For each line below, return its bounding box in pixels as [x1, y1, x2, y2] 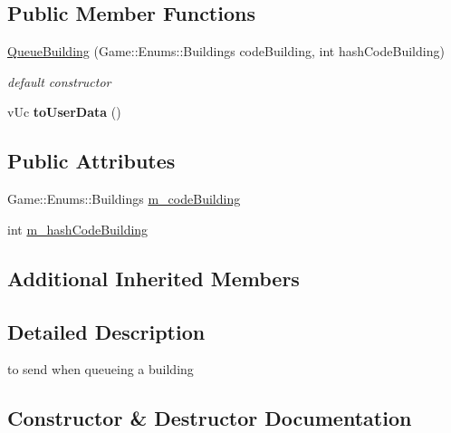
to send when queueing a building [7, 360, 194, 379]
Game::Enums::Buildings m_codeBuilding [7, 189, 241, 208]
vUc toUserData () [7, 102, 121, 121]
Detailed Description [7, 317, 206, 345]
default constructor [7, 72, 111, 91]
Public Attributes [7, 147, 176, 175]
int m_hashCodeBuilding [7, 219, 149, 238]
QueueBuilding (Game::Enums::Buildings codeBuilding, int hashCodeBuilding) [7, 42, 445, 61]
